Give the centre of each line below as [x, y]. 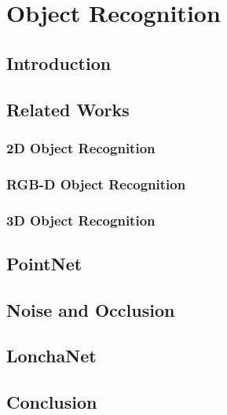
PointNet [44, 263]
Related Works [68, 109]
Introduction [59, 62]
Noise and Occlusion [91, 309]
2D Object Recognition [81, 147]
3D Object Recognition [81, 220]
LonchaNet [51, 356]
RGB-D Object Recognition [96, 184]
